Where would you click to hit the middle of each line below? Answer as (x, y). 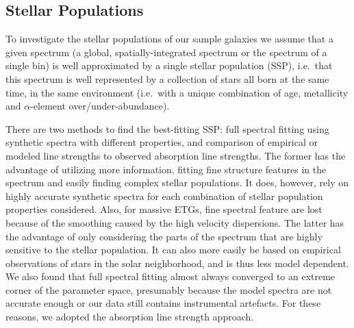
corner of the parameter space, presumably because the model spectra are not (169, 289)
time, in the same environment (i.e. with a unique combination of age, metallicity (177, 92)
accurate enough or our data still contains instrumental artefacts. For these (163, 303)
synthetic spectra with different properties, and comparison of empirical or (162, 142)
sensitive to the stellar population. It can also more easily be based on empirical (173, 250)
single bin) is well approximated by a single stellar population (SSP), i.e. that (169, 65)
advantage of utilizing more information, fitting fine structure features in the (166, 169)
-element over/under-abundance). (100, 106)
